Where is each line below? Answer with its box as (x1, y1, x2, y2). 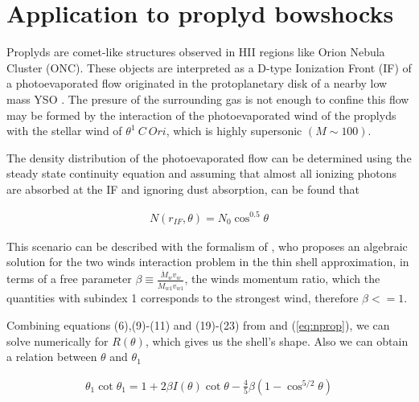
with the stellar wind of (6, 122, 122, 139)
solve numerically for (6, 332, 109, 349)
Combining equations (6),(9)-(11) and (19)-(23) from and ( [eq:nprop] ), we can (6, 316, 390, 333)
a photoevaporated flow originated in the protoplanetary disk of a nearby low (6, 75, 388, 92)
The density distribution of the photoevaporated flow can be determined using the (6, 149, 412, 166)
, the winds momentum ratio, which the (184, 270, 380, 287)
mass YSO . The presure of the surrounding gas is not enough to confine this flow (6, 90, 409, 107)
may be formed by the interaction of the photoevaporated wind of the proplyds (6, 106, 396, 123)
